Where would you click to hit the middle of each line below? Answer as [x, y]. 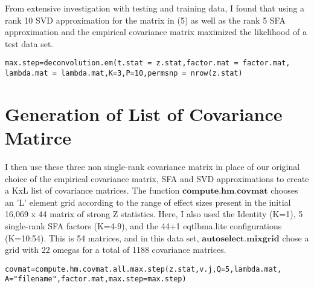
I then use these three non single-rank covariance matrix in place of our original [152, 166]
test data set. [29, 43]
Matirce [38, 138]
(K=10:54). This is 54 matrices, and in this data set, [102, 237]
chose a [296, 237]
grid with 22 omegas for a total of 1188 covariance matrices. [116, 250]
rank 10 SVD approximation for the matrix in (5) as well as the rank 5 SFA [145, 20]
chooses [284, 190]
